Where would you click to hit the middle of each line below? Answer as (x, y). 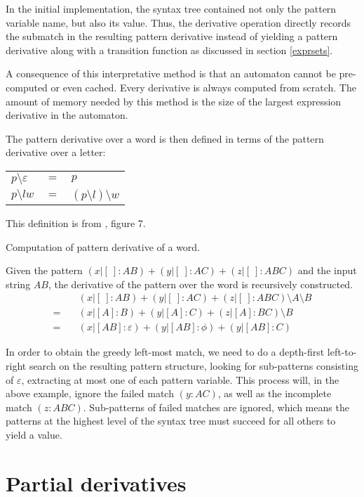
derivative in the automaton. (67, 115)
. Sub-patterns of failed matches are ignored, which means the (216, 407)
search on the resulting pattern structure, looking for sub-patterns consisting (194, 366)
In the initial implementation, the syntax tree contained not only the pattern (171, 8)
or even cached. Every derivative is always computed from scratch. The (203, 87)
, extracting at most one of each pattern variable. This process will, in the (180, 379)
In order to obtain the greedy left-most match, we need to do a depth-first (165, 352)
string (18, 284)
